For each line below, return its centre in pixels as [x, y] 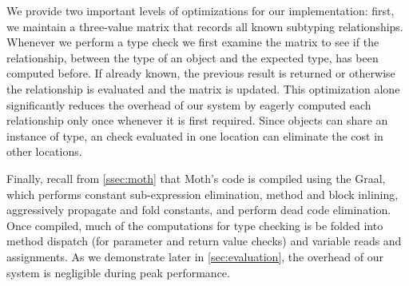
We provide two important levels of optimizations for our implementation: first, [201, 10]
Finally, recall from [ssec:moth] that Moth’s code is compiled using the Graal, [196, 178]
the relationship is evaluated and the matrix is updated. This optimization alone [203, 88]
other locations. [44, 151]
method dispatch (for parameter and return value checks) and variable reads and [204, 241]
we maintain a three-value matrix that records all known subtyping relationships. [205, 26]
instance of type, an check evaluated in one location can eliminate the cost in [195, 135]
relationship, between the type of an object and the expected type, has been [193, 57]
